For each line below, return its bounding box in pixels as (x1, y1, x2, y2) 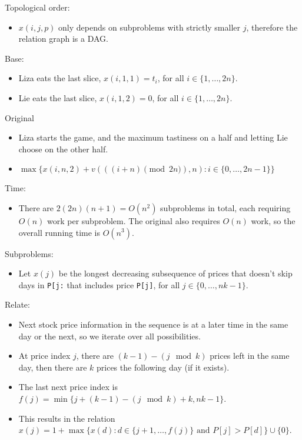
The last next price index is (18, 381, 118, 393)
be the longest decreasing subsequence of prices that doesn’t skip (58, 267, 293, 279)
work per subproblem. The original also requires (47, 214, 220, 226)
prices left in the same (210, 349, 290, 362)
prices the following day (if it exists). (97, 361, 230, 373)
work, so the (251, 214, 296, 226)
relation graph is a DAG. (18, 32, 108, 45)
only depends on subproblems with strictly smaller (58, 21, 240, 33)
